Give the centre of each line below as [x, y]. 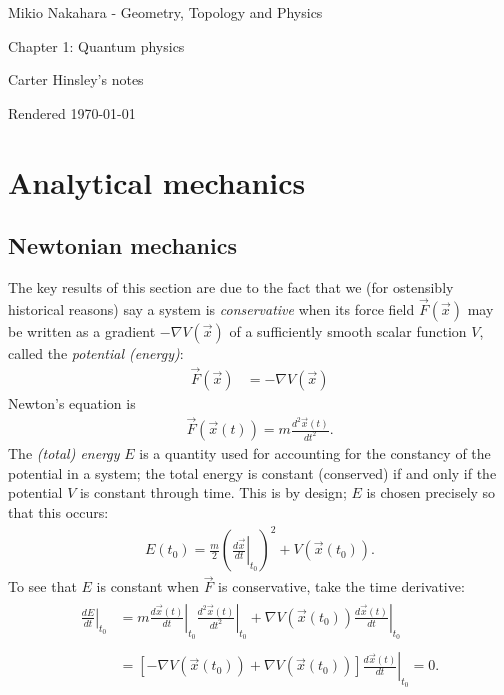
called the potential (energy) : [96, 352]
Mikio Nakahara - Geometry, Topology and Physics [165, 12]
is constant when [147, 586]
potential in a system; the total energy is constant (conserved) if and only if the [252, 472]
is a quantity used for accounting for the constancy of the [315, 453]
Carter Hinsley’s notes [76, 79]
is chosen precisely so [431, 492]
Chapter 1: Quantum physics [96, 45]
